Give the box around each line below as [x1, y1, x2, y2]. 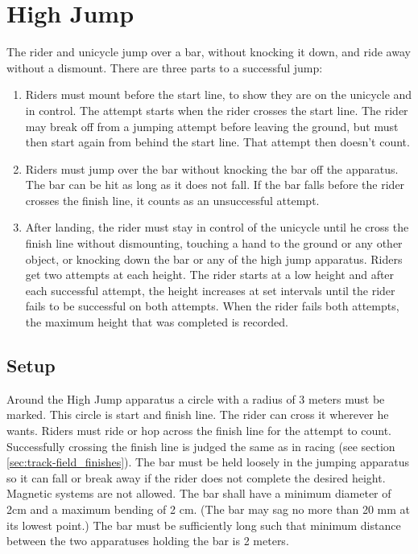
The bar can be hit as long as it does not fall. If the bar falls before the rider [25, 176, 405, 193]
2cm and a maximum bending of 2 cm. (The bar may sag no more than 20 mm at [6, 500, 410, 517]
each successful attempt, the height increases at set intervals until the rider [25, 281, 395, 298]
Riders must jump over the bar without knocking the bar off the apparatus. [25, 160, 399, 177]
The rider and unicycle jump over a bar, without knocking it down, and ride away [6, 43, 411, 60]
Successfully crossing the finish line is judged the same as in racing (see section [6, 437, 395, 454]
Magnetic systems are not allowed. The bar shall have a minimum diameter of [6, 485, 391, 502]
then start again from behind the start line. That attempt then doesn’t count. [25, 133, 410, 150]
